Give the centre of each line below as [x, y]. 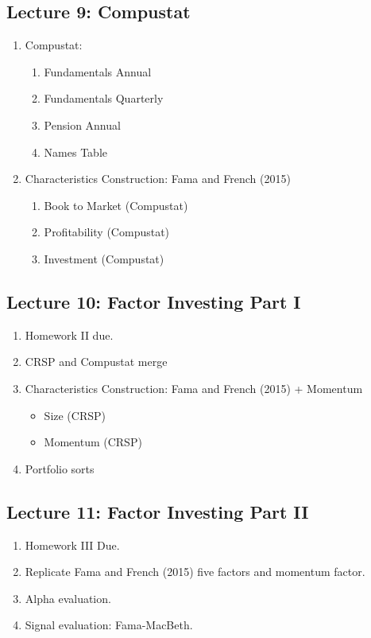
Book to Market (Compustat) [116, 205]
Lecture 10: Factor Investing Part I [154, 301]
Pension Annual [82, 124]
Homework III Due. [72, 545]
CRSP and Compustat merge [96, 362]
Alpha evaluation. [68, 598]
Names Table [75, 152]
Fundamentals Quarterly [104, 98]
